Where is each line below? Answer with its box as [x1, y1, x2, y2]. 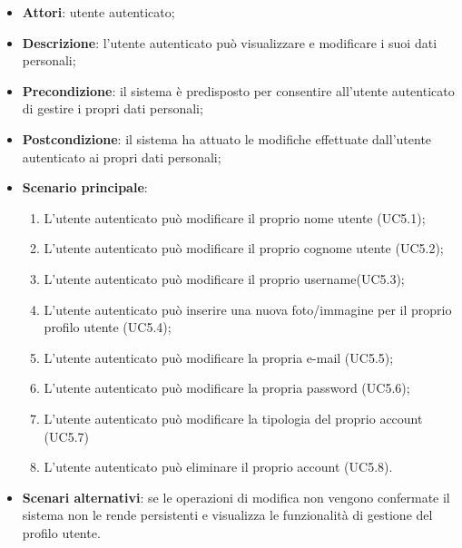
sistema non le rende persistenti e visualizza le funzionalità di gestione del [22, 505, 433, 524]
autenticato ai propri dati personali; [22, 147, 221, 166]
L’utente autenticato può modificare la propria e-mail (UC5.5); [44, 347, 394, 367]
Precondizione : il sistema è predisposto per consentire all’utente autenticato [22, 81, 455, 100]
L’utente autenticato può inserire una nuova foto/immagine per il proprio [44, 299, 452, 318]
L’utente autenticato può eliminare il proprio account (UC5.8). [44, 457, 393, 476]
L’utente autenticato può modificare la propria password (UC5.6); [44, 378, 410, 397]
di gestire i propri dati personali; [22, 99, 203, 118]
